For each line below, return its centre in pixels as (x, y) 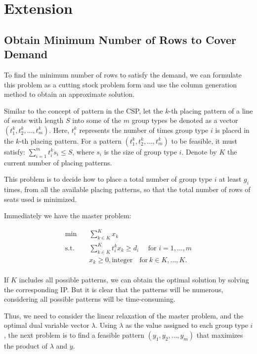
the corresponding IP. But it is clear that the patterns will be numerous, (114, 289)
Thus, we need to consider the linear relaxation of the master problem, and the (124, 315)
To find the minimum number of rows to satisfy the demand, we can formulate (123, 74)
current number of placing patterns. (58, 162)
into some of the (97, 120)
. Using (106, 325)
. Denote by (199, 151)
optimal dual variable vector (47, 325)
